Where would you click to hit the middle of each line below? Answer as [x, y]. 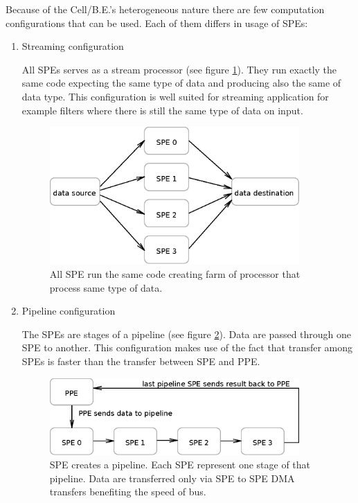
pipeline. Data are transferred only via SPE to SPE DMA [172, 478]
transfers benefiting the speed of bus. [128, 492]
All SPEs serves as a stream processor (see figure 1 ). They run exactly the [179, 69]
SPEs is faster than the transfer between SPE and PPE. [141, 361]
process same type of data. [106, 287]
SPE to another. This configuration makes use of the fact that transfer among [187, 347]
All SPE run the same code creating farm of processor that [175, 273]
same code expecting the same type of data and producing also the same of [181, 83]
